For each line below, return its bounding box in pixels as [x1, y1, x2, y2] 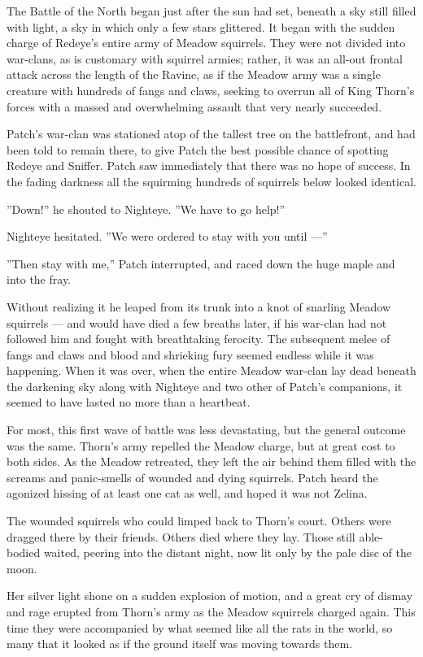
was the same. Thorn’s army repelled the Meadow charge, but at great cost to [7, 437, 395, 454]
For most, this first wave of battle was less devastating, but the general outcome [7, 421, 406, 438]
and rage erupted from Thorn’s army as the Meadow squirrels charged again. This [7, 603, 416, 620]
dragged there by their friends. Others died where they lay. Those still [7, 528, 355, 545]
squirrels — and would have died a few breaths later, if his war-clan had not [7, 314, 387, 331]
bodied [7, 544, 41, 561]
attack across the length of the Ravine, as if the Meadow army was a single [7, 66, 381, 83]
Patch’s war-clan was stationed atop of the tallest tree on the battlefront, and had [7, 125, 416, 142]
